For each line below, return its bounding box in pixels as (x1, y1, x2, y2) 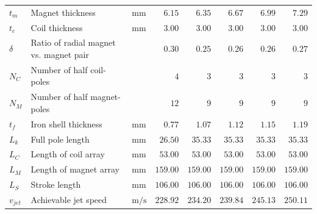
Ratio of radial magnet (30, 36, 116, 49)
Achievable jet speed (30, 193, 107, 206)
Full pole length (30, 132, 90, 145)
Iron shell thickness (30, 117, 102, 130)
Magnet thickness (30, 5, 96, 18)
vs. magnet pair (30, 48, 89, 61)
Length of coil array (30, 148, 105, 160)
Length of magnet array (30, 163, 119, 176)
